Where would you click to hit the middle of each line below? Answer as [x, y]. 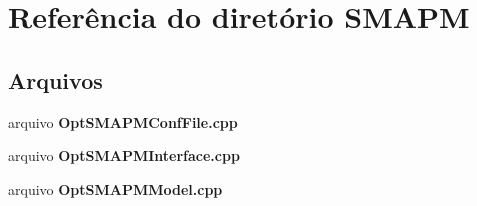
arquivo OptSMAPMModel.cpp [115, 188]
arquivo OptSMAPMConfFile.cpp [123, 121]
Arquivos [55, 79]
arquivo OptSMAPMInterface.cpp [124, 155]
